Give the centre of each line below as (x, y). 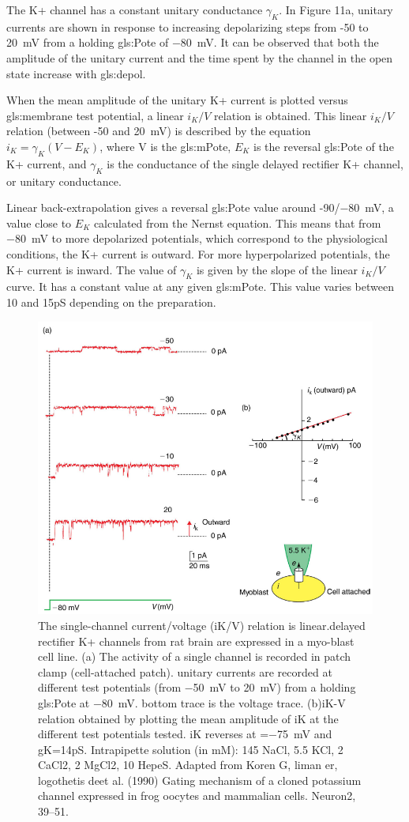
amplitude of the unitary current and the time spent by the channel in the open (200, 57)
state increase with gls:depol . (76, 73)
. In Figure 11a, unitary (336, 9)
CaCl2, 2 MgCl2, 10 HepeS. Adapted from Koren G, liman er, (188, 765)
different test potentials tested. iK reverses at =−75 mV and (185, 734)
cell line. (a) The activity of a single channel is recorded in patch (195, 656)
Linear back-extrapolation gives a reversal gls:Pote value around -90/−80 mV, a (200, 207)
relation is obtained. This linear (291, 115)
